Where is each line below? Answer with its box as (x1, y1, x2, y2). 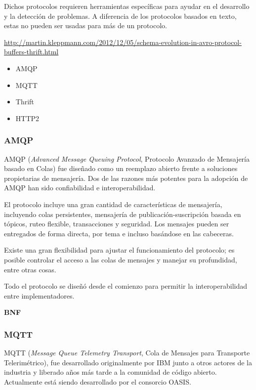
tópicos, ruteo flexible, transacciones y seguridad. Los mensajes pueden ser (4, 218, 229, 229)
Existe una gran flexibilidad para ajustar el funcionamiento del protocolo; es (4, 245, 235, 255)
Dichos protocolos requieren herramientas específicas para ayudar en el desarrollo (4, 1, 250, 11)
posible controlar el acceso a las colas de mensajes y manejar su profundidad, (4, 254, 237, 264)
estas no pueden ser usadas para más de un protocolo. (4, 20, 167, 31)
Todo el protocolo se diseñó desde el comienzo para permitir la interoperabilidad (4, 281, 248, 291)
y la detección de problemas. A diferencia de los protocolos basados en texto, (4, 10, 237, 21)
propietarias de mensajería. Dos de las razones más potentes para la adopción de (4, 173, 248, 183)
